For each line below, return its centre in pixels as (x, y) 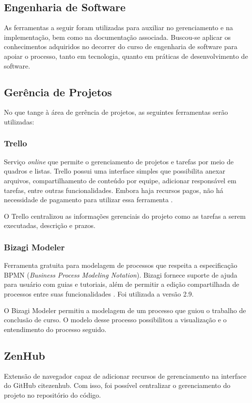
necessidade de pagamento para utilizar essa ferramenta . (88, 200)
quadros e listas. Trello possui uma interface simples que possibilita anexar (115, 171)
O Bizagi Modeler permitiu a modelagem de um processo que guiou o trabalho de (125, 310)
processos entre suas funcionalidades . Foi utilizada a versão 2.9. (99, 293)
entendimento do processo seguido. (55, 329)
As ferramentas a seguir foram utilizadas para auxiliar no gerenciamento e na (118, 27)
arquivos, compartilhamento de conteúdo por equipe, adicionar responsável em (120, 180)
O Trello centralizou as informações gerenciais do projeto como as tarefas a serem (125, 216)
